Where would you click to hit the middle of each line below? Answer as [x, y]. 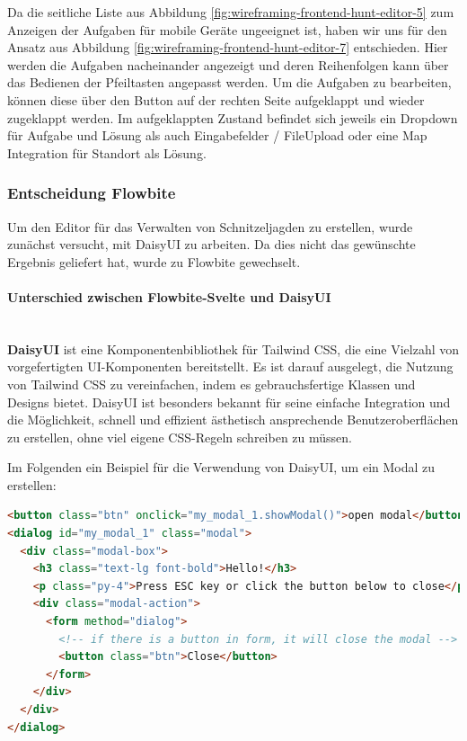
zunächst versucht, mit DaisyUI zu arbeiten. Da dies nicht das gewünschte [211, 244]
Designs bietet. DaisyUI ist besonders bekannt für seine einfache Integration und [229, 402]
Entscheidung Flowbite [92, 193]
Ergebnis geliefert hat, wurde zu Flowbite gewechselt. [154, 261]
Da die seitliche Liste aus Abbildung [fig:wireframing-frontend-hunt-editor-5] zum [231, 12]
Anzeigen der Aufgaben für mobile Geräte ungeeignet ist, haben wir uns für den [227, 29]
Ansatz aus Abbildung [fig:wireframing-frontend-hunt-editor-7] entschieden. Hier [228, 47]
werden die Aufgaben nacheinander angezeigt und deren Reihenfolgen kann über [228, 64]
